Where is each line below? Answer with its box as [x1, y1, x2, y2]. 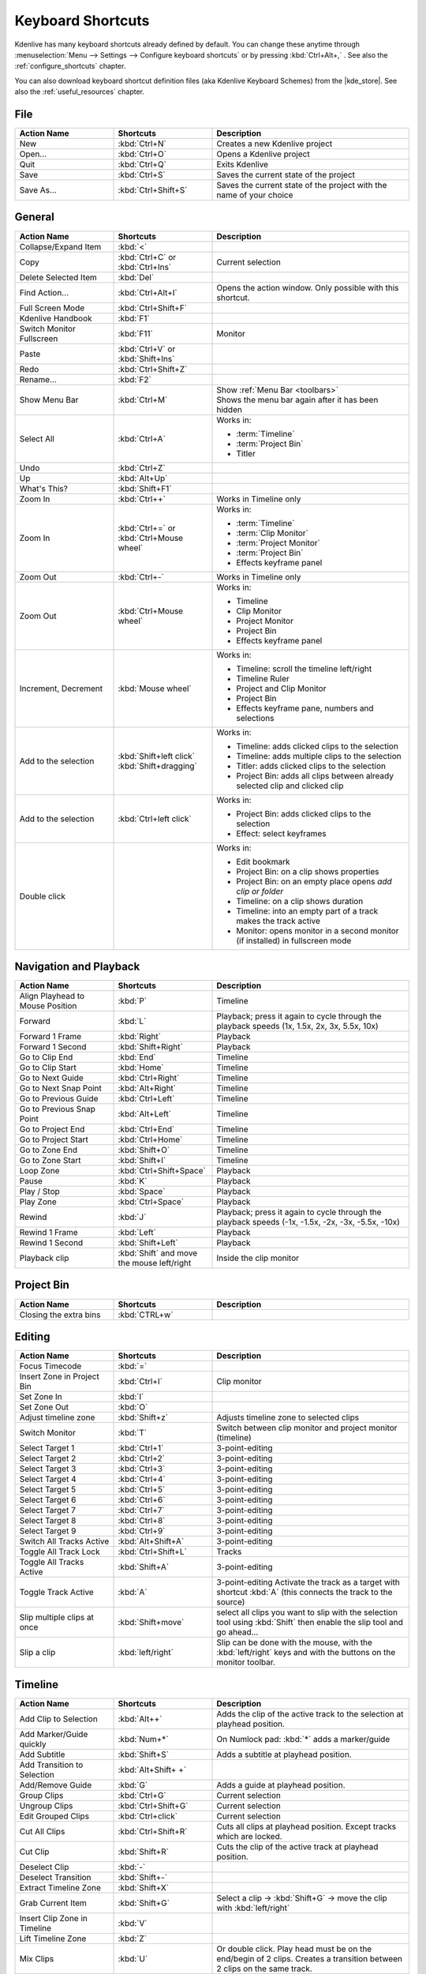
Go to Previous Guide [19, 1094, 99, 1105]
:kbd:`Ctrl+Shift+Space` [118, 1165, 207, 1177]
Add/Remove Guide [19, 1779, 92, 1790]
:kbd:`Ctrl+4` [118, 1473, 166, 1484]
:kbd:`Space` [118, 1186, 166, 1197]
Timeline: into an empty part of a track [236, 905, 379, 916]
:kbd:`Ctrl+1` [118, 1443, 164, 1454]
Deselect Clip [19, 1861, 69, 1872]
